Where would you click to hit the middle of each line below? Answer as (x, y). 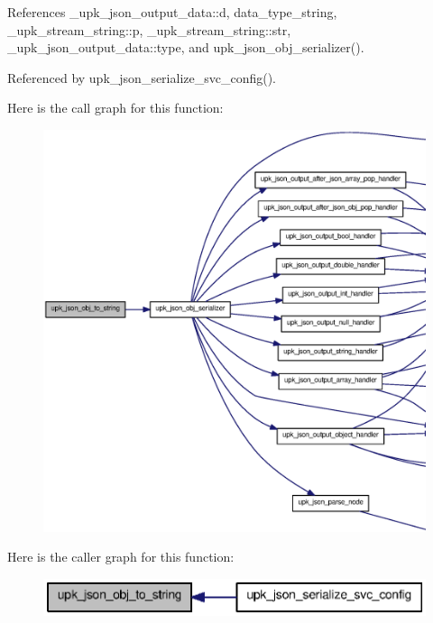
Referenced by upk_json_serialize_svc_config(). (142, 77)
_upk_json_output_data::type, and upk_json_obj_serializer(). (186, 47)
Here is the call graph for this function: (115, 108)
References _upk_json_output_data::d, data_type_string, (172, 12)
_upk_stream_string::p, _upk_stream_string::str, (149, 29)
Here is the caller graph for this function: (121, 557)
